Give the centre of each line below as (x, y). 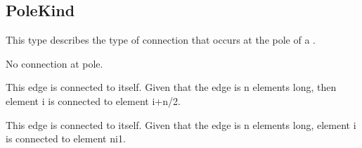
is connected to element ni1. (66, 138)
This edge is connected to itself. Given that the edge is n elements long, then (171, 87)
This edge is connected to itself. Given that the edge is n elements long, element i (181, 124)
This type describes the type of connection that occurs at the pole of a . (161, 40)
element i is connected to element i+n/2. (93, 100)
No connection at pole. (54, 63)
